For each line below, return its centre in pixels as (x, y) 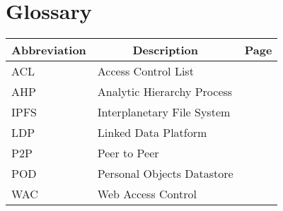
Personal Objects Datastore (165, 174)
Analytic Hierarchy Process (165, 92)
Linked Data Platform (152, 133)
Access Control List (145, 71)
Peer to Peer (128, 153)
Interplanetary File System (164, 112)
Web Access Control (147, 194)
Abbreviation (49, 50)
